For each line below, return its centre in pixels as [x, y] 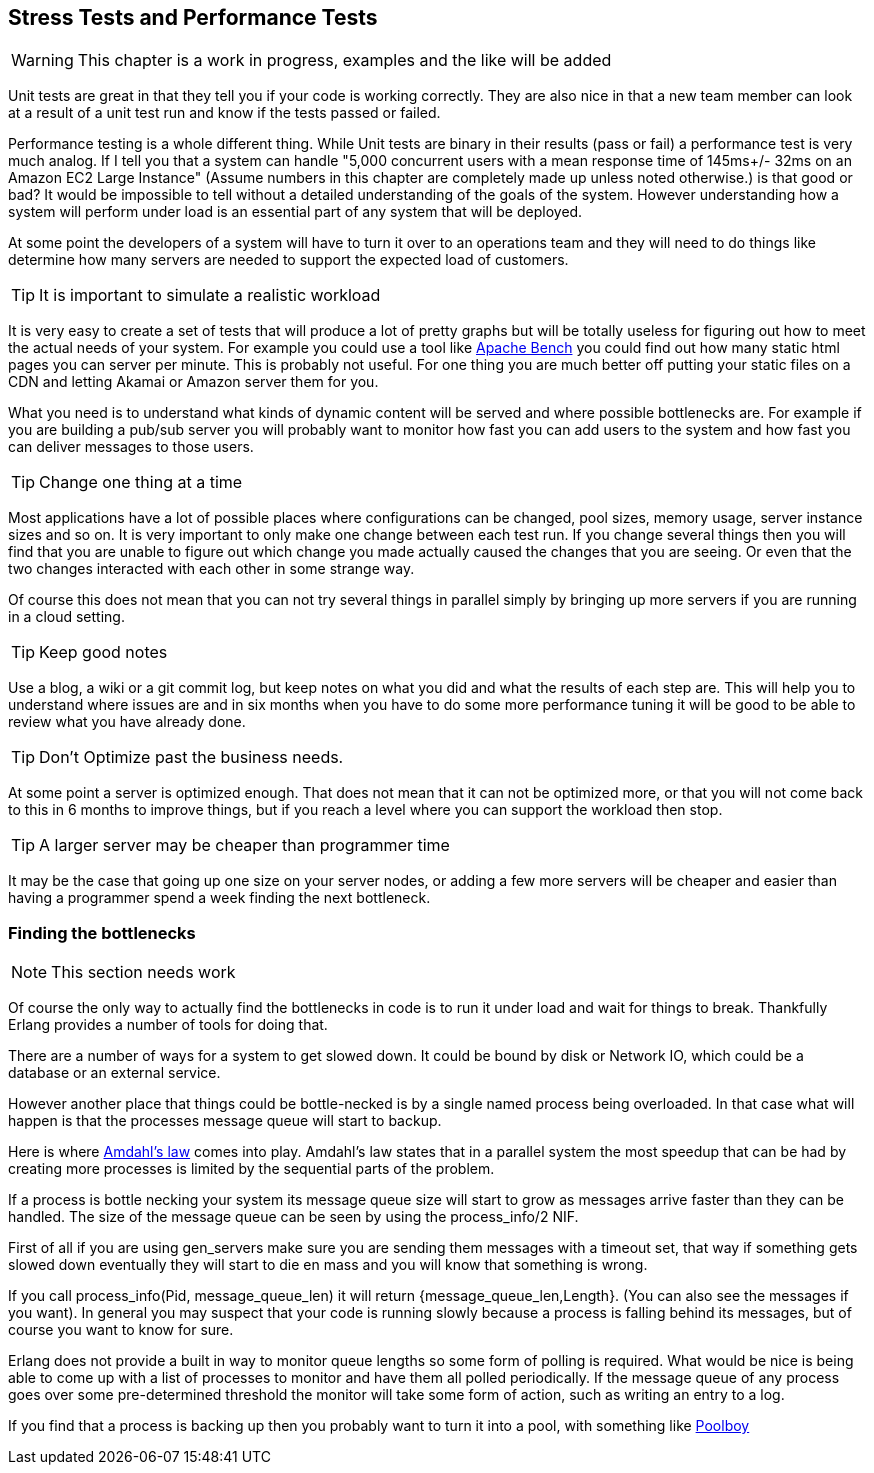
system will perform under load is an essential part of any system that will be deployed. [295, 212]
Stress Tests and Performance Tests [193, 17]
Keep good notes [103, 652]
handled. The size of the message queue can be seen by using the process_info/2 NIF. [293, 1217]
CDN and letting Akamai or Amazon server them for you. [193, 382]
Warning [42, 60]
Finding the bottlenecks [102, 932]
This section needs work [143, 972]
